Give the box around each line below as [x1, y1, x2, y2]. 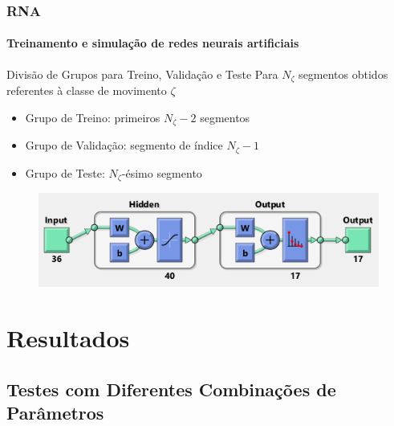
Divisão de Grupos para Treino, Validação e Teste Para [6, 65, 278, 82]
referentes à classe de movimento [6, 82, 167, 99]
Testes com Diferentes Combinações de [6, 376, 336, 401]
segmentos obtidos [299, 65, 388, 82]
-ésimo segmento [121, 164, 202, 181]
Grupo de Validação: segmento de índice [25, 137, 223, 154]
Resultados [6, 322, 130, 354]
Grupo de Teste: [25, 164, 105, 181]
